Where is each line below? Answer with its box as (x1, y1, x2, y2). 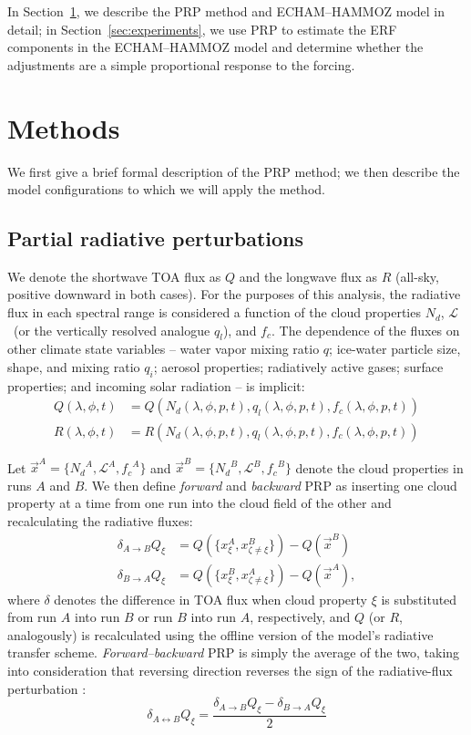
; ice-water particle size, (329, 339, 461, 358)
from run (7, 607, 57, 626)
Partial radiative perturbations (7, 224, 304, 253)
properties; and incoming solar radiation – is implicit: (7, 376, 305, 395)
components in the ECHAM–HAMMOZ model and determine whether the (7, 37, 424, 57)
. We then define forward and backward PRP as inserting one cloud (84, 475, 457, 494)
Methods (7, 109, 120, 146)
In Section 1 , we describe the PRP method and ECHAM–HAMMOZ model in (7, 2, 445, 20)
